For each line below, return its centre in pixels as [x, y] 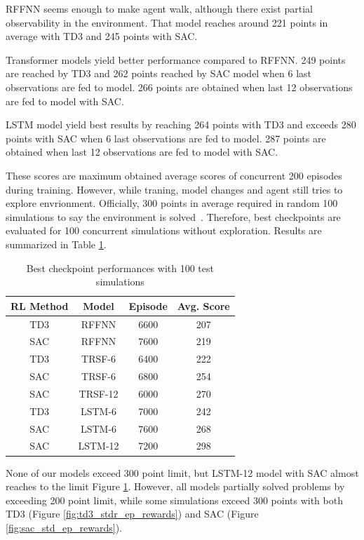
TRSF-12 [99, 393]
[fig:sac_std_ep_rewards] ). [64, 527]
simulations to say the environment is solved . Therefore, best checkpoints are [173, 216]
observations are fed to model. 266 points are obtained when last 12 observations [179, 87]
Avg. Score [203, 305]
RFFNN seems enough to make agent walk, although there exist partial [159, 8]
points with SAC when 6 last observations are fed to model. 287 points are [166, 138]
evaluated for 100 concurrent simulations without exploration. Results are [164, 230]
